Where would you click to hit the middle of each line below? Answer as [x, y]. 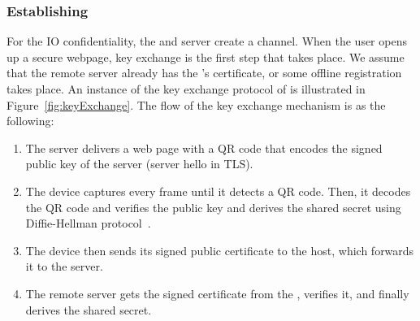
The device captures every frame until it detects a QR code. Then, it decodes [218, 191]
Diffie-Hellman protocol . [88, 223]
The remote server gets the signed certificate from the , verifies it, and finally [217, 293]
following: [30, 121]
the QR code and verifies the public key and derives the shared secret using [213, 207]
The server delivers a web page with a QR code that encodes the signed [204, 147]
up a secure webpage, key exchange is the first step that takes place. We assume [206, 56]
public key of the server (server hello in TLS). [139, 164]
